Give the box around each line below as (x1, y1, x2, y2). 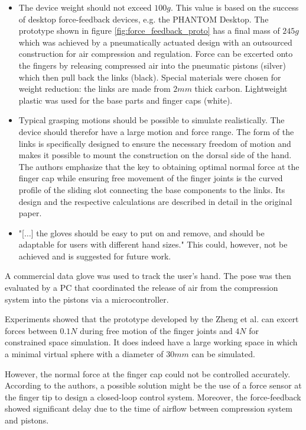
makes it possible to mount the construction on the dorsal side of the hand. (18, 149, 292, 161)
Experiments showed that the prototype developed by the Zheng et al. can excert (5, 313, 299, 325)
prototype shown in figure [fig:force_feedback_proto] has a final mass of (18, 24, 280, 37)
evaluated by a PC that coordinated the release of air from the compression (5, 281, 278, 294)
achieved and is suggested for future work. (18, 249, 171, 262)
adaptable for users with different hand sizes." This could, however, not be (18, 238, 288, 251)
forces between (5, 324, 57, 336)
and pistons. (5, 414, 49, 426)
